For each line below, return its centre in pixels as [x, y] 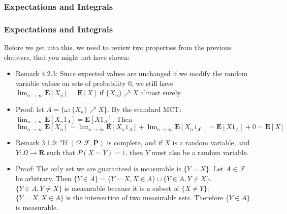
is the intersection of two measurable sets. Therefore [145, 198]
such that [61, 152]
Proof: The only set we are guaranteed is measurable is [98, 169]
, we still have [152, 83]
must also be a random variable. [200, 152]
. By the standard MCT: [144, 109]
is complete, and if [135, 143]
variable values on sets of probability [71, 83]
